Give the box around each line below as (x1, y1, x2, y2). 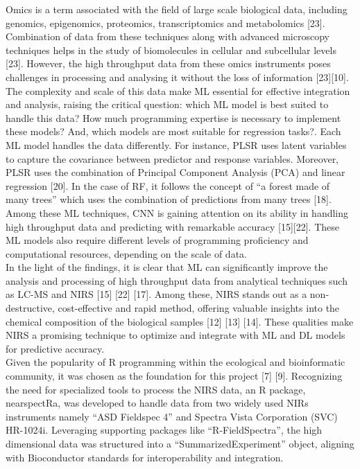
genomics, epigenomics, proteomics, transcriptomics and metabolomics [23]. (6, 15, 325, 30)
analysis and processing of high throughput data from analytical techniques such (6, 273, 348, 287)
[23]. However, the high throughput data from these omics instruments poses (6, 56, 331, 71)
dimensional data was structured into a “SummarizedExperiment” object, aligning (6, 436, 354, 450)
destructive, (6, 301, 55, 315)
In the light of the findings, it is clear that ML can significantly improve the (6, 260, 328, 274)
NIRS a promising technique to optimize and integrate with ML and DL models (6, 328, 345, 342)
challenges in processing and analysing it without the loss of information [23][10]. (6, 69, 349, 84)
